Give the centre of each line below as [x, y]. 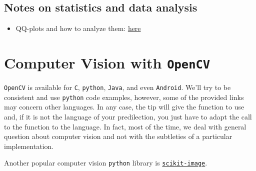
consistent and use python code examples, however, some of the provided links [124, 97]
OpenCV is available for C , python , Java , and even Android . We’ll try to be [117, 87]
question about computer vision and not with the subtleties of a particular [118, 136]
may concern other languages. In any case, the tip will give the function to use [124, 107]
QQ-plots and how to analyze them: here [78, 28]
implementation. [29, 146]
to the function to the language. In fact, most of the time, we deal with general [125, 126]
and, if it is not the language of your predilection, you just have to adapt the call [128, 116]
